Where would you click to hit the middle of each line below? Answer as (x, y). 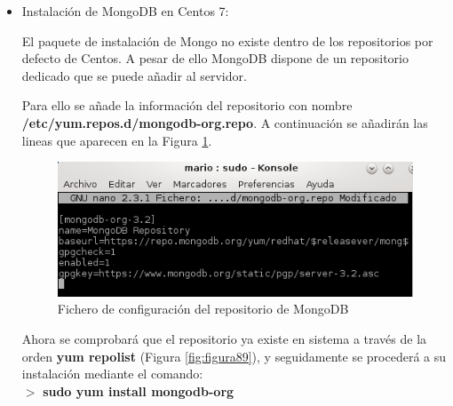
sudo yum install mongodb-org (139, 390)
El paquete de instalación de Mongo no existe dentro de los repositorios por (227, 40)
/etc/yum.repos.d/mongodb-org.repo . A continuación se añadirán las (225, 122)
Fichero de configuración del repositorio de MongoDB (203, 309)
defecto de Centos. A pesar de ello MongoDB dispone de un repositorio (215, 58)
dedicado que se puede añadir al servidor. (134, 75)
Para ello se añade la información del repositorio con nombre (187, 105)
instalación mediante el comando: (112, 374)
